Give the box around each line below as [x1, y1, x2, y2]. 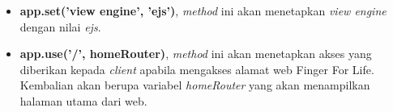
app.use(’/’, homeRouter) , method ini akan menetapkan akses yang [19, 45, 372, 62]
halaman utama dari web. [19, 92, 147, 109]
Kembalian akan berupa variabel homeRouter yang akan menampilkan [19, 77, 370, 93]
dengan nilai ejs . [19, 18, 101, 35]
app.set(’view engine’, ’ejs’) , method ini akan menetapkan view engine [19, 2, 387, 19]
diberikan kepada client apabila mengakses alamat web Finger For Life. [19, 60, 374, 77]
